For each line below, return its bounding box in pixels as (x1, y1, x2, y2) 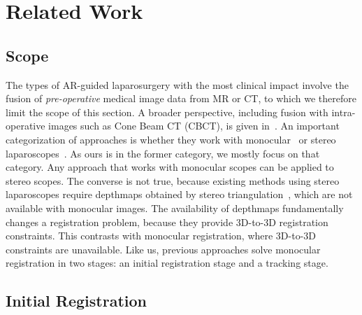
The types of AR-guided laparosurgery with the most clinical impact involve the (6, 77, 349, 92)
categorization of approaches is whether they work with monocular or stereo (6, 132, 336, 146)
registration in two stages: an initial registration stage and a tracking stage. (6, 255, 328, 270)
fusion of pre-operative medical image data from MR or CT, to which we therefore (6, 91, 356, 106)
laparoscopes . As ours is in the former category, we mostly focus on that (6, 146, 320, 160)
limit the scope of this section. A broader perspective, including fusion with (6, 104, 328, 119)
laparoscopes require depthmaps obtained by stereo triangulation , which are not (6, 187, 353, 202)
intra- (331, 104, 356, 119)
